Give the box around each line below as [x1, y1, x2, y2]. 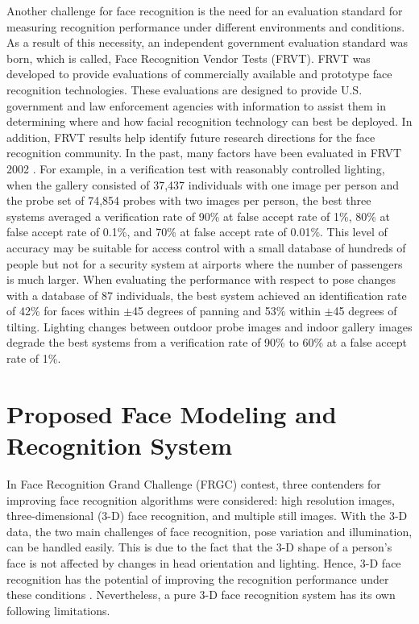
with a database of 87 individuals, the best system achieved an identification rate [6, 286, 407, 303]
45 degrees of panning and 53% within [132, 302, 321, 319]
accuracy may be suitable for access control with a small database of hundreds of [6, 239, 406, 256]
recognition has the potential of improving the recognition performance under [6, 570, 389, 587]
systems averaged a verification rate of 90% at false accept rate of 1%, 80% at [6, 207, 390, 224]
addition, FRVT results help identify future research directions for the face [6, 128, 375, 145]
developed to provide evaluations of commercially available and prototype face [6, 65, 392, 82]
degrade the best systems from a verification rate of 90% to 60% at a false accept [6, 334, 408, 351]
